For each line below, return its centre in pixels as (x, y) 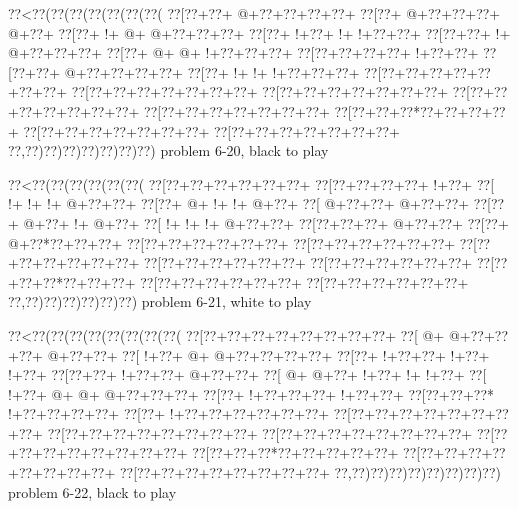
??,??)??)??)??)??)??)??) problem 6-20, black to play (168, 150)
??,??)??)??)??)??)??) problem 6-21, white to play (160, 301)
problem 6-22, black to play (92, 491)
